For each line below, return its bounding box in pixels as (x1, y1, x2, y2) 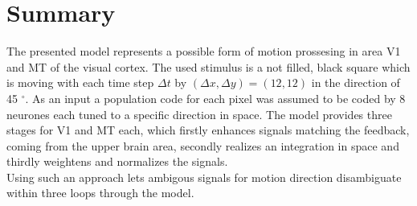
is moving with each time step (6, 74, 154, 91)
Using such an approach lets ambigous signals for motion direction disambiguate (6, 168, 402, 185)
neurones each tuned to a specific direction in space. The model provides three (6, 105, 392, 122)
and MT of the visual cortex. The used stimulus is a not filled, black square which (6, 58, 411, 75)
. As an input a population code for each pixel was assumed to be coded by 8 (25, 89, 406, 106)
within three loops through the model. (6, 184, 194, 201)
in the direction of (311, 74, 400, 91)
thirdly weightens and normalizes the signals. (6, 153, 228, 170)
